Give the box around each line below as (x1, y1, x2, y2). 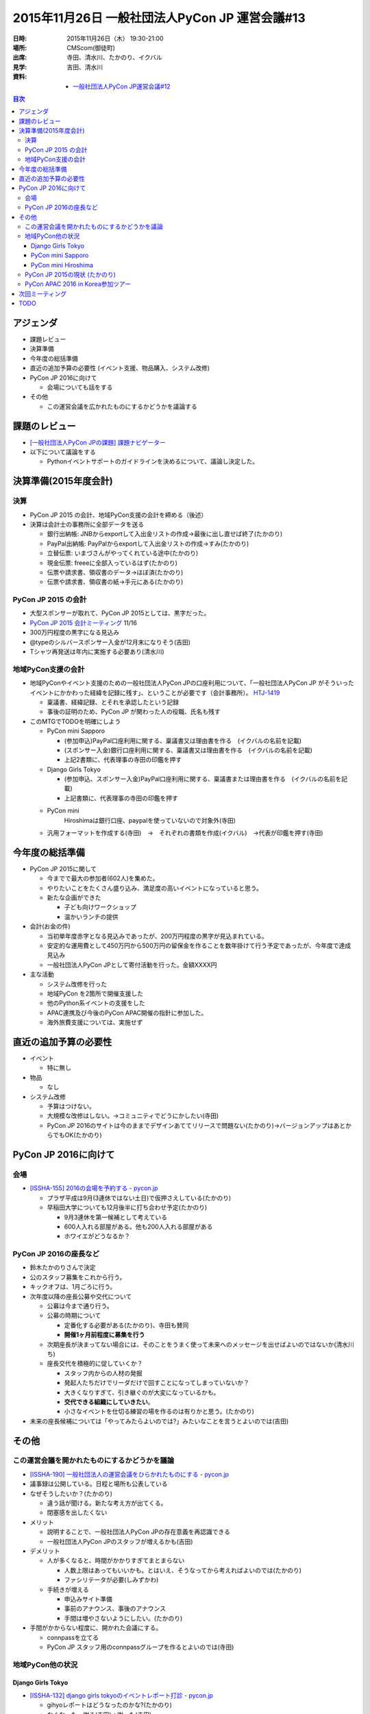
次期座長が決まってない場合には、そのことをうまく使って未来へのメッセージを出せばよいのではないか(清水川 (47, 1340, 354, 1349)
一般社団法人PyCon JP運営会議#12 (73, 82, 171, 90)
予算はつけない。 (47, 1102, 95, 1111)
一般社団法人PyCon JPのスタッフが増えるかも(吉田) (47, 1537, 193, 1545)
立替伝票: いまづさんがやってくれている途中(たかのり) (47, 549, 199, 557)
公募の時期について (47, 1312, 101, 1320)
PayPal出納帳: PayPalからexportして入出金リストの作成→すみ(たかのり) (47, 539, 249, 548)
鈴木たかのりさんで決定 (29, 1264, 96, 1272)
